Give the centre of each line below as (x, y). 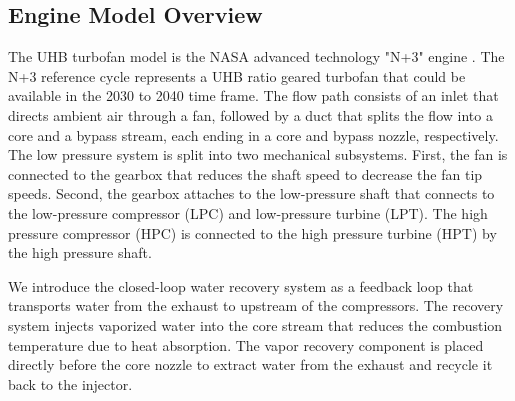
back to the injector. (70, 383)
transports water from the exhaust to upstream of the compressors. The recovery (256, 305)
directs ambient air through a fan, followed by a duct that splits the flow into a (250, 114)
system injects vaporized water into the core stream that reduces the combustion (255, 324)
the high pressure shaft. (80, 252)
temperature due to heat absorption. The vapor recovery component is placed (246, 344)
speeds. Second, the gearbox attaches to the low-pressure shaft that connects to (251, 193)
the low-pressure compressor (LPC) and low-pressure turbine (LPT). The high (248, 212)
